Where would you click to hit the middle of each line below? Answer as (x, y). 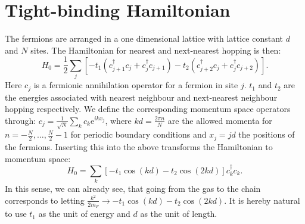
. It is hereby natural (262, 200)
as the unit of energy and (84, 214)
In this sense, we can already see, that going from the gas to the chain (133, 189)
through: (21, 120)
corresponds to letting (45, 200)
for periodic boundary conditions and (139, 134)
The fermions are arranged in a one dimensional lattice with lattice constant (144, 38)
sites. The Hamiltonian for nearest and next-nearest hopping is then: (156, 50)
